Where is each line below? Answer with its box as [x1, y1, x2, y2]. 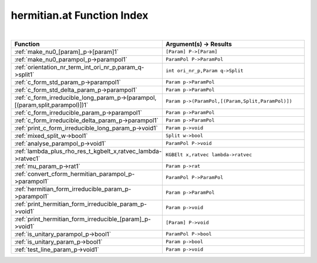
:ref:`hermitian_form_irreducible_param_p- [14, 185, 131, 193]
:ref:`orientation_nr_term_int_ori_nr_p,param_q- [14, 63, 144, 71]
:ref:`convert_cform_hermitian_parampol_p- [14, 170, 135, 178]
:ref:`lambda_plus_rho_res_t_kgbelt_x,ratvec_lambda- [14, 147, 162, 155]
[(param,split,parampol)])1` [14, 100, 89, 109]
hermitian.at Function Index [11, 9, 149, 22]
